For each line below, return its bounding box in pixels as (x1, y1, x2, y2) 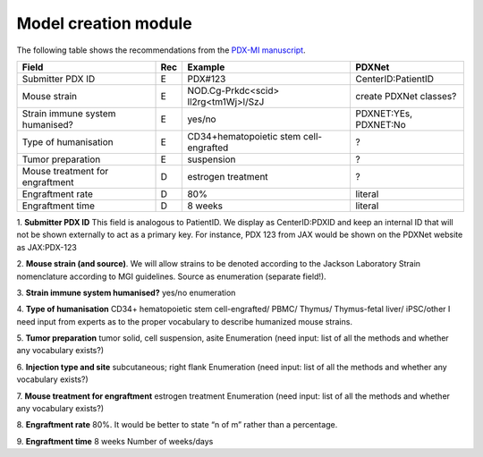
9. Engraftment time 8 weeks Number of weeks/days (16, 436, 214, 446)
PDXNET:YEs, (354, 107, 413, 120)
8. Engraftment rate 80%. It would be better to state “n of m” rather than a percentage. (16, 419, 338, 430)
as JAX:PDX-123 (16, 241, 78, 252)
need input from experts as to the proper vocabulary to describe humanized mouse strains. (16, 316, 353, 326)
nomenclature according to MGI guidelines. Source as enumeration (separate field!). (16, 271, 326, 282)
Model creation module (16, 13, 192, 33)
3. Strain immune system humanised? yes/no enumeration (16, 287, 236, 298)
